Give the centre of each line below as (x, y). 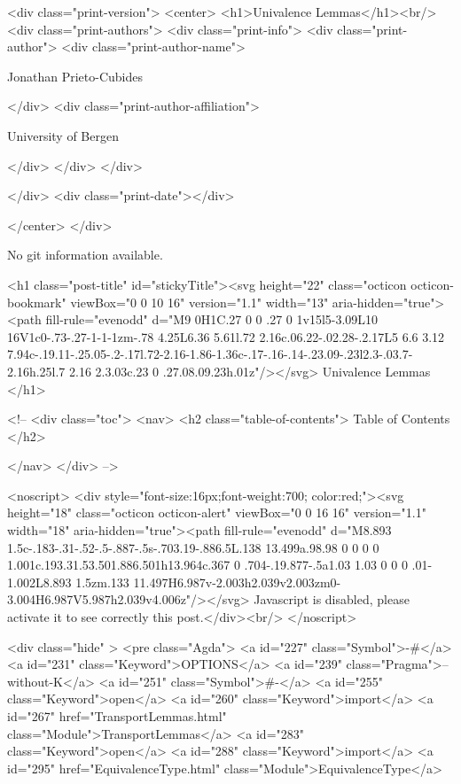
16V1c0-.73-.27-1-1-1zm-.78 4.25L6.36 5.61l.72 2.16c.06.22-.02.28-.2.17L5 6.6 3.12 (226, 336)
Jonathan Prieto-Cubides (75, 76)
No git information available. (85, 255)
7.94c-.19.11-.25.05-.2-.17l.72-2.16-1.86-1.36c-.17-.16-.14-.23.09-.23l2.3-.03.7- (210, 354)
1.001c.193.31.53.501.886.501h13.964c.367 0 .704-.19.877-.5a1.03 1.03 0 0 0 (207, 565)
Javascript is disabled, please (332, 599)
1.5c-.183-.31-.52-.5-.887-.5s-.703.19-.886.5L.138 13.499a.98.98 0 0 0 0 (193, 547)
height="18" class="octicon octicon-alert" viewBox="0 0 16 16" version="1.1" (217, 512)
